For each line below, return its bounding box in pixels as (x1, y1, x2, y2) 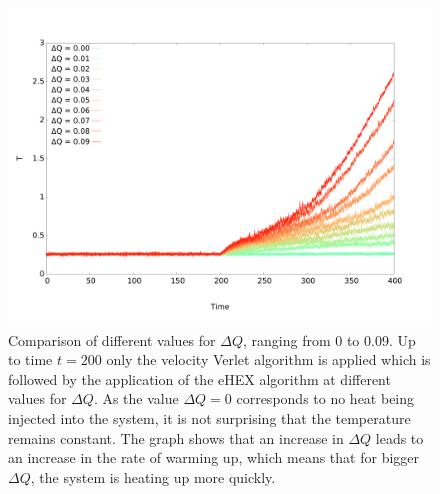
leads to (375, 427, 424, 448)
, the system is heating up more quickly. (30, 466, 276, 487)
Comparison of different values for (8, 329, 216, 350)
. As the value (93, 388, 179, 409)
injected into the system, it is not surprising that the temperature (8, 407, 411, 428)
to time (8, 349, 53, 370)
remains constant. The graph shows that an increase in (8, 427, 344, 448)
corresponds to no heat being (236, 388, 415, 409)
